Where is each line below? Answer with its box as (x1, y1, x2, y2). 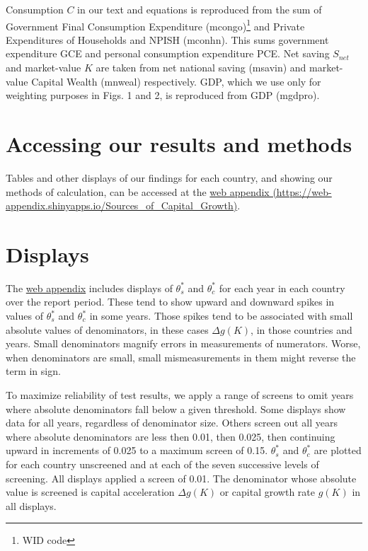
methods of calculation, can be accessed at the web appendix (6, 184, 270, 199)
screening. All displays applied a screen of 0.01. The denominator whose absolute (6, 470, 357, 485)
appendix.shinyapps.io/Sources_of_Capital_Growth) (6, 198, 238, 213)
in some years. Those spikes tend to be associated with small (89, 308, 353, 323)
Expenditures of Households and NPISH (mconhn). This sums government (6, 32, 329, 47)
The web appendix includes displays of (6, 280, 173, 295)
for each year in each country (219, 280, 345, 295)
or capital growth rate (219, 485, 315, 499)
